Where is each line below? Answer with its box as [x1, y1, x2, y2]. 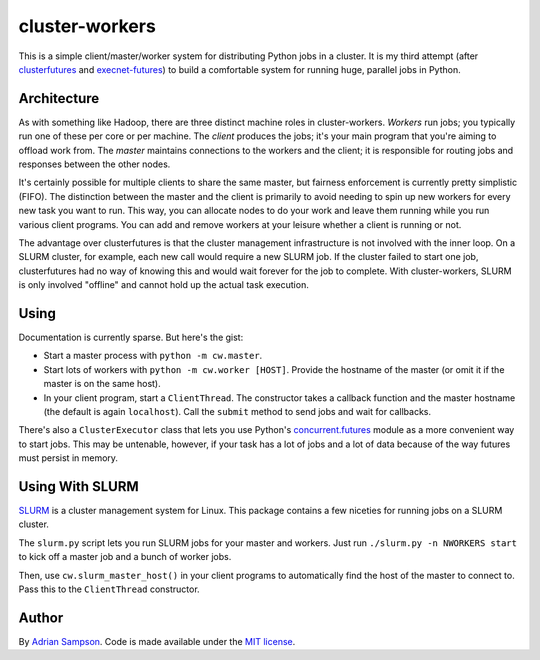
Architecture [18, 90, 100, 107]
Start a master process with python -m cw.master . [43, 350, 263, 362]
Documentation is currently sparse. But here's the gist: [18, 331, 244, 344]
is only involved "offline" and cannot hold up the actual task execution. [18, 279, 309, 291]
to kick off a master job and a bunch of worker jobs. [18, 551, 232, 563]
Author [18, 609, 64, 626]
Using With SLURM [18, 478, 139, 495]
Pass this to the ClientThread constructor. [18, 583, 200, 595]
